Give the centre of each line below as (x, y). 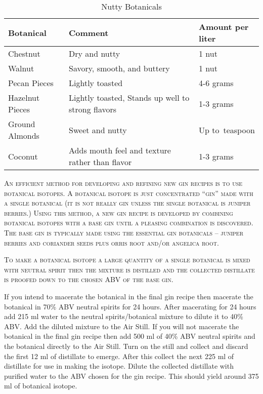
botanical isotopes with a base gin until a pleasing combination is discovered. (129, 223)
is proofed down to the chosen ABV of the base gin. (89, 279)
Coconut (23, 156)
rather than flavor (100, 162)
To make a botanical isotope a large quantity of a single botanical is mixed (127, 260)
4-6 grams (216, 83)
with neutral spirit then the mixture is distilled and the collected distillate (129, 269)
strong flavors (93, 109)
